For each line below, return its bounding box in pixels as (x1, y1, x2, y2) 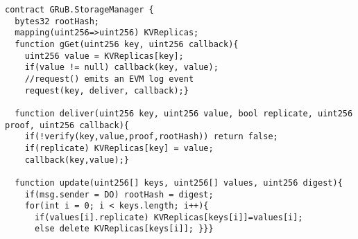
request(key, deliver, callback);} (24, 85, 189, 96)
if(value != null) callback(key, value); (24, 62, 219, 73)
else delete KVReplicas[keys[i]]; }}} (34, 224, 214, 234)
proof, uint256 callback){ (5, 120, 129, 130)
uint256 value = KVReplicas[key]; (24, 51, 184, 61)
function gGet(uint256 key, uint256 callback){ (15, 39, 239, 49)
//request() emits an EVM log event (24, 73, 194, 84)
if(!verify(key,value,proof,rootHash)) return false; (24, 132, 278, 142)
